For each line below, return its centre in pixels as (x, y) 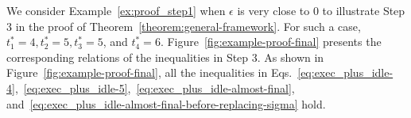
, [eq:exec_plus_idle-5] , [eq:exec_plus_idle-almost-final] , (155, 88)
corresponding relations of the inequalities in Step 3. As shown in (165, 57)
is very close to (273, 10)
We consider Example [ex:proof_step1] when (116, 10)
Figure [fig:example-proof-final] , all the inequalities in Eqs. (149, 72)
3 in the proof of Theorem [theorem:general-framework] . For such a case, (184, 26)
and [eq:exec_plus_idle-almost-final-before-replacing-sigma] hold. (166, 103)
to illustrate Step (364, 10)
